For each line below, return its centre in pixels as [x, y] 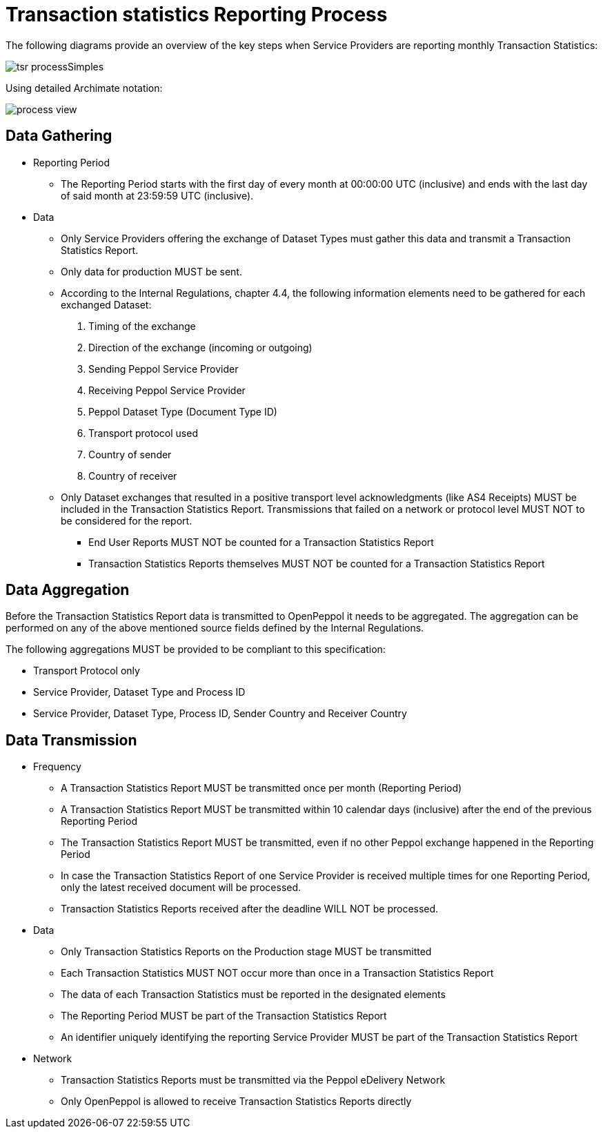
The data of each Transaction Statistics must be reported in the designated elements [253, 995]
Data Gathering [59, 136]
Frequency [57, 767]
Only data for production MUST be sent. [151, 271]
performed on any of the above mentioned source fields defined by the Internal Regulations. [215, 628]
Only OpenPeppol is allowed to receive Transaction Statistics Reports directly [236, 1102]
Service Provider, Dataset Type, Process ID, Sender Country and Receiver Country [220, 714]
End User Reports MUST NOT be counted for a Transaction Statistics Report [261, 542]
